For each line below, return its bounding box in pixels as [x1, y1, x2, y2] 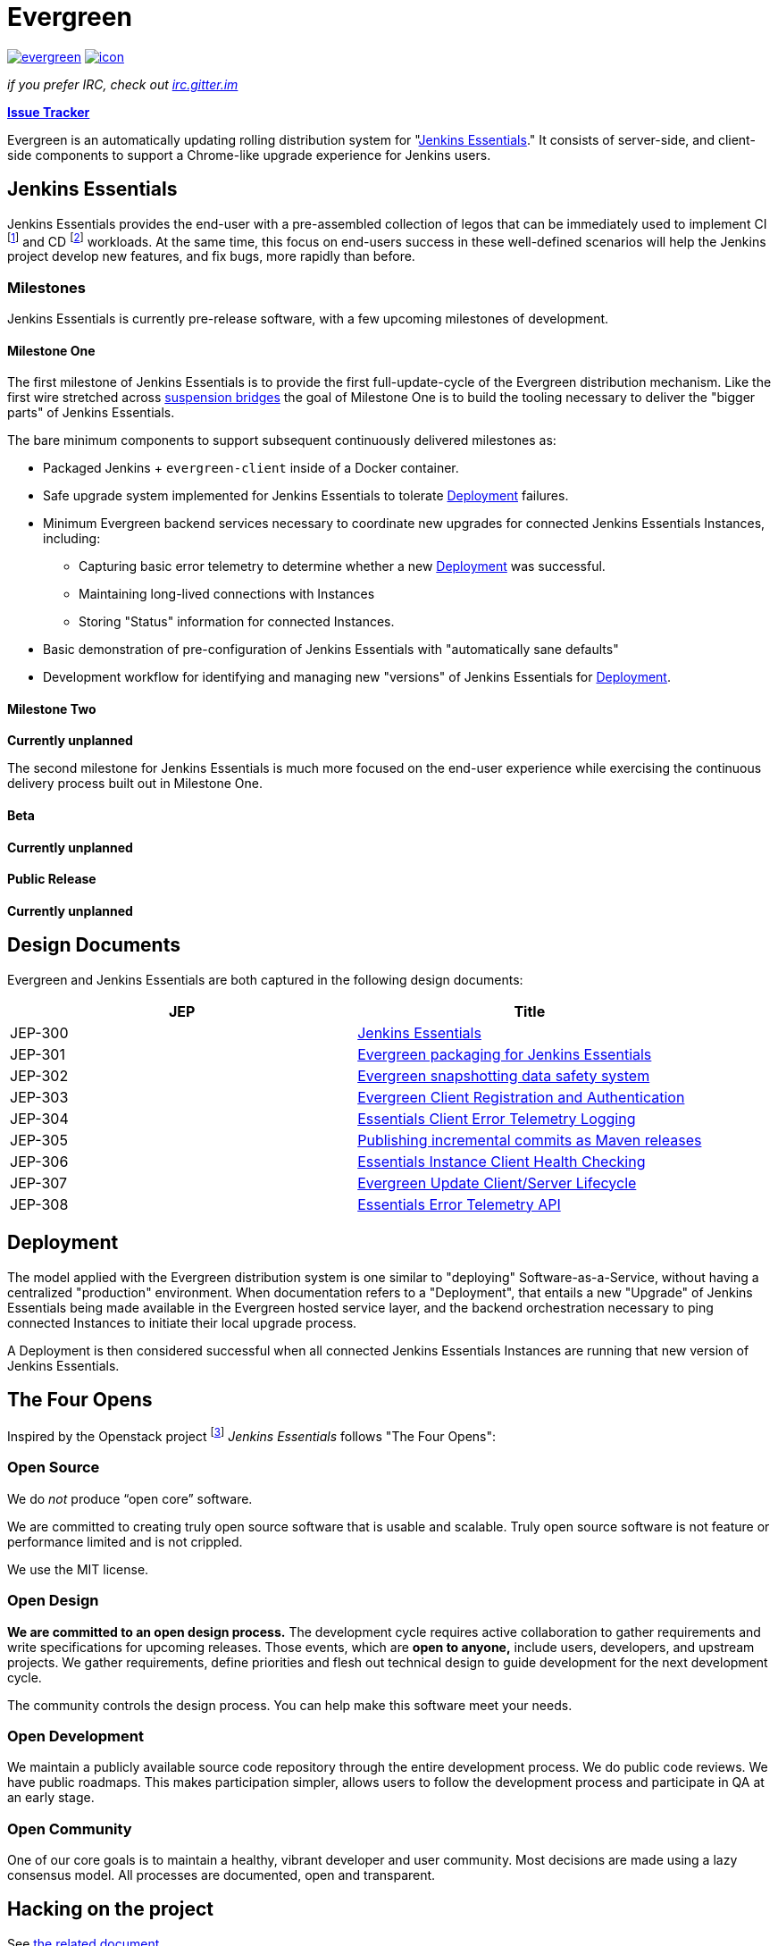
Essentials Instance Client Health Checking [357, 1152, 646, 1170]
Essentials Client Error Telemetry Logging [357, 1109, 636, 1128]
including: [43, 531, 101, 547]
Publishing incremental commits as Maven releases [357, 1130, 702, 1149]
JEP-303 [10, 1087, 69, 1106]
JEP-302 [10, 1066, 69, 1085]
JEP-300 [10, 1023, 69, 1042]
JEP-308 [10, 1195, 69, 1213]
